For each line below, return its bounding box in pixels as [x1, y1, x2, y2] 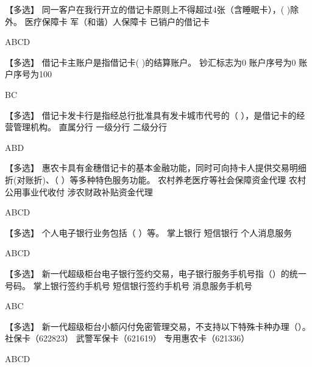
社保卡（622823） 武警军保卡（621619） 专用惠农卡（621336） [5, 332, 250, 344]
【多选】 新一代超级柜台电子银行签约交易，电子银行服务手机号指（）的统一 [5, 267, 307, 279]
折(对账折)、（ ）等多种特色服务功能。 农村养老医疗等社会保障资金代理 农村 [5, 173, 306, 186]
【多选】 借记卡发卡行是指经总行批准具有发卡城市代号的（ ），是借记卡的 [5, 108, 297, 121]
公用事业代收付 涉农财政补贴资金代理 [5, 185, 153, 198]
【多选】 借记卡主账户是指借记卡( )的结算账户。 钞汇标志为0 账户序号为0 [5, 55, 296, 68]
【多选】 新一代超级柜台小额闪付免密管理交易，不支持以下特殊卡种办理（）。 [5, 320, 311, 332]
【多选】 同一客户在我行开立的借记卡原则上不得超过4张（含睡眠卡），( [5, 3, 285, 15]
